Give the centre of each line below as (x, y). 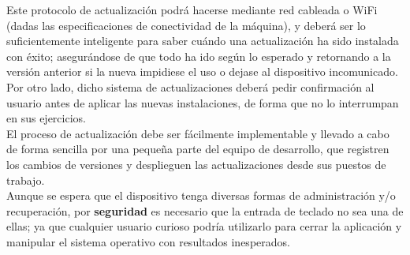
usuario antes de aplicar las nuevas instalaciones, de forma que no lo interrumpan (203, 102)
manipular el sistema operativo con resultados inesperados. (148, 241)
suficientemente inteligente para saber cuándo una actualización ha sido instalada (203, 41)
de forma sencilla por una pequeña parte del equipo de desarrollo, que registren (198, 149)
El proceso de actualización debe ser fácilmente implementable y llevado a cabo (198, 133)
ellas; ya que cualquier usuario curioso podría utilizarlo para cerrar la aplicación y (204, 226)
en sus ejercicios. (46, 118)
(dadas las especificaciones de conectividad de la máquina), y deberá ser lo (186, 25)
